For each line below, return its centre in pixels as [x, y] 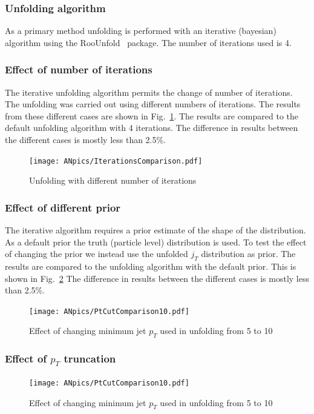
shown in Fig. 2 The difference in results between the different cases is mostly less [157, 278]
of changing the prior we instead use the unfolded [96, 254]
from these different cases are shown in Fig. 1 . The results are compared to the [152, 115]
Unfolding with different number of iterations [113, 180]
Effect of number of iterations [79, 69]
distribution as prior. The [248, 254]
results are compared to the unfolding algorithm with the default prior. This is [151, 266]
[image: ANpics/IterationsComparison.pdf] [116, 161]
